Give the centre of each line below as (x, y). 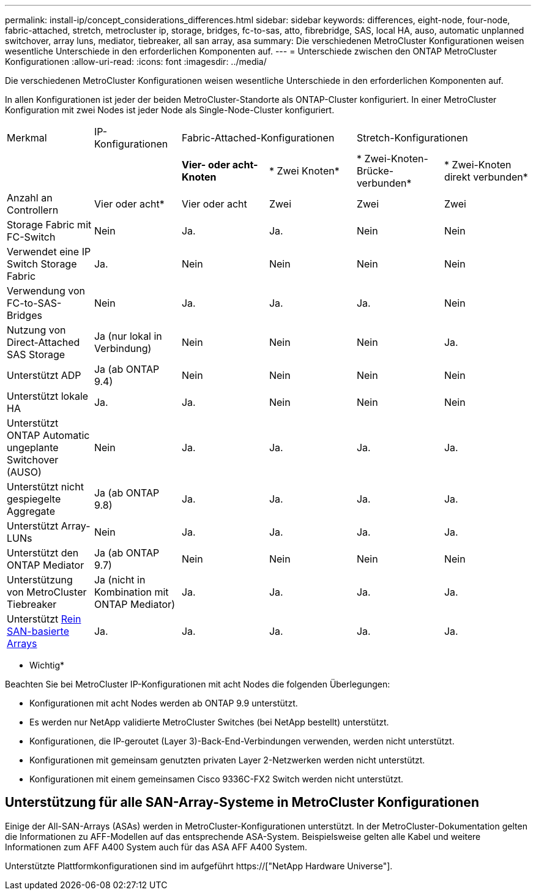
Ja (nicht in (120, 580)
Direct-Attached (43, 342)
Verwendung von (46, 291)
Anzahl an (30, 198)
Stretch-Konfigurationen (412, 138)
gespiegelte (34, 499)
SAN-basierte (38, 631)
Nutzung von (36, 330)
